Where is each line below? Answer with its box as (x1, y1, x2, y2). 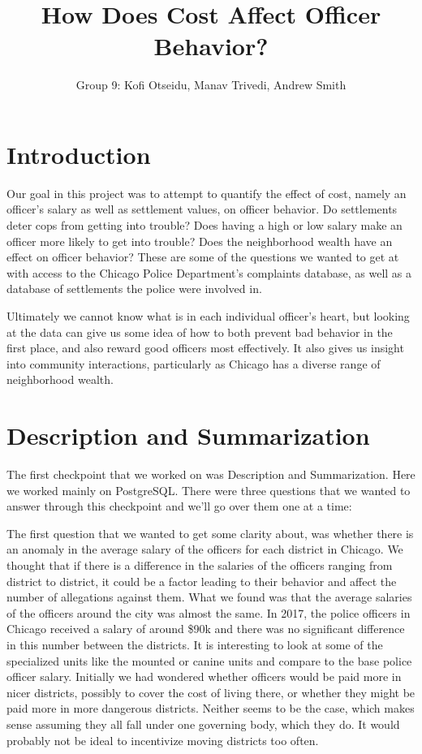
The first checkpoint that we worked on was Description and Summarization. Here (6, 466, 416, 483)
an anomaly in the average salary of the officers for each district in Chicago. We (6, 541, 403, 558)
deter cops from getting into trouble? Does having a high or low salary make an (6, 217, 403, 234)
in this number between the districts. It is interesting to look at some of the (6, 636, 383, 653)
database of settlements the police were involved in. (6, 280, 262, 297)
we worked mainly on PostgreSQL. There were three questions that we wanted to (6, 481, 411, 498)
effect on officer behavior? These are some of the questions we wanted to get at (6, 248, 399, 265)
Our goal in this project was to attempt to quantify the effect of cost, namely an (6, 184, 407, 201)
